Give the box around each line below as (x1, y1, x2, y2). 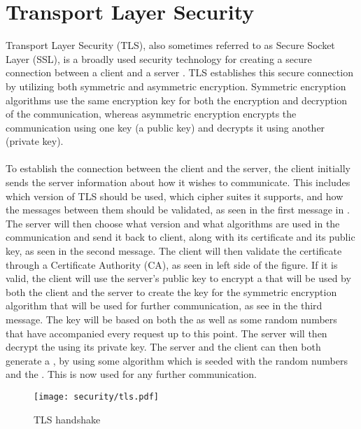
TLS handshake (34, 412, 101, 426)
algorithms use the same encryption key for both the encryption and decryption (6, 92, 348, 107)
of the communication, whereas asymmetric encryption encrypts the (6, 106, 297, 121)
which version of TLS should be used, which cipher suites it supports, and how (6, 188, 344, 203)
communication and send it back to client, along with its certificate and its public (6, 230, 355, 244)
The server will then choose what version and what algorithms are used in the (6, 216, 340, 230)
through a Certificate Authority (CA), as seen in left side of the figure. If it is (6, 257, 338, 272)
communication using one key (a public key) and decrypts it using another (6, 120, 325, 134)
